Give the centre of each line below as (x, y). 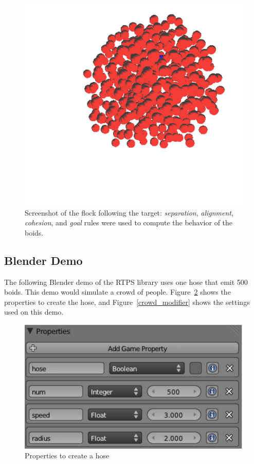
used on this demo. (34, 312)
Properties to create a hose (67, 456)
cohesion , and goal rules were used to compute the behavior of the (129, 223)
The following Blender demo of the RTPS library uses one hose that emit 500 (126, 282)
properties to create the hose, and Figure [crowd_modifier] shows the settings (127, 302)
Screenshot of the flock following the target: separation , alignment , (129, 212)
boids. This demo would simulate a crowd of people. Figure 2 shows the (117, 292)
